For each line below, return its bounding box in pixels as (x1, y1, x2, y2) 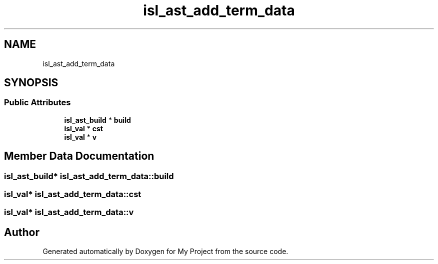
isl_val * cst (64, 124, 103, 133)
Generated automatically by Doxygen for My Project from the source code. (42, 247, 288, 256)
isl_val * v (64, 132, 97, 141)
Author (4, 226, 39, 239)
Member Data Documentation (4, 150, 154, 163)
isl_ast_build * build (64, 115, 131, 124)
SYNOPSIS (4, 76, 58, 89)
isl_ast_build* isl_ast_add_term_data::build (4, 171, 174, 181)
